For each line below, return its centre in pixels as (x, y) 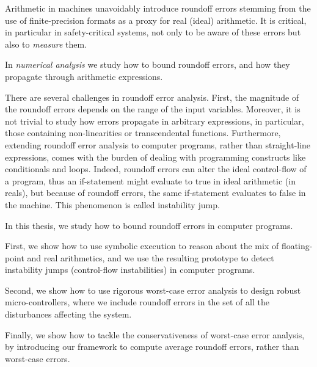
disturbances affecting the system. (68, 314)
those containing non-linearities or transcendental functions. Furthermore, (143, 133)
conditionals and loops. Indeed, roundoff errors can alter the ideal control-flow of (156, 169)
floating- (297, 246)
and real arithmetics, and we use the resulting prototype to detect (151, 257)
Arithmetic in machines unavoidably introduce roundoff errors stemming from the (158, 8)
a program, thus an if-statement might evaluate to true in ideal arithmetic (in (150, 180)
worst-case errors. (38, 358)
